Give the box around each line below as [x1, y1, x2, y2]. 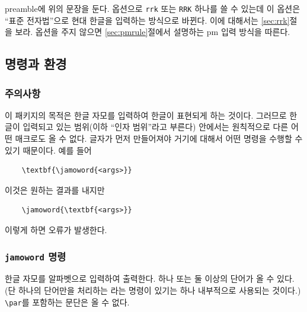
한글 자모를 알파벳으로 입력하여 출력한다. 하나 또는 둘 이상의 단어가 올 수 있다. [5, 272, 295, 285]
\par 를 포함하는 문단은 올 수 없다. [5, 295, 130, 308]
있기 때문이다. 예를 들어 [5, 144, 92, 156]
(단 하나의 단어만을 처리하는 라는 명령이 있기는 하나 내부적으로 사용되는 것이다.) [5, 284, 301, 296]
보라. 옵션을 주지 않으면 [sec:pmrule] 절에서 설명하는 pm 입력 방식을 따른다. [15, 26, 290, 38]
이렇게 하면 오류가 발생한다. [5, 224, 107, 235]
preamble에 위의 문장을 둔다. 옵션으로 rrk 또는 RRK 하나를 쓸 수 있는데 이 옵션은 [5, 2, 300, 14]
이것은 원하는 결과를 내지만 [5, 183, 105, 196]
